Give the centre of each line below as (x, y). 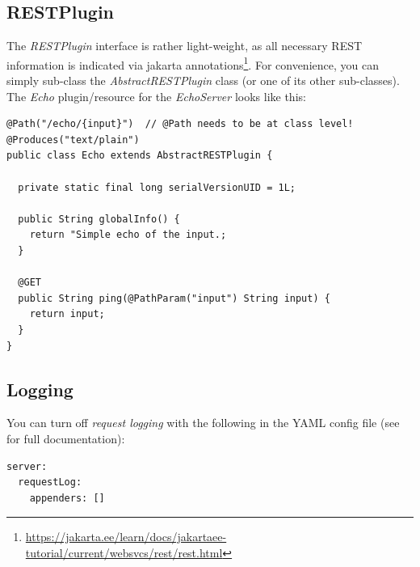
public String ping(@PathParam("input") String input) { (174, 298)
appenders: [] (67, 498)
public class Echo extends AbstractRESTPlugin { (140, 156)
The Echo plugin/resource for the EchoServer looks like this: (156, 96)
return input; (67, 314)
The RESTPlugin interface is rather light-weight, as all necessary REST (185, 46)
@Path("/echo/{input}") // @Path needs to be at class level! (180, 124)
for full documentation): (66, 438)
